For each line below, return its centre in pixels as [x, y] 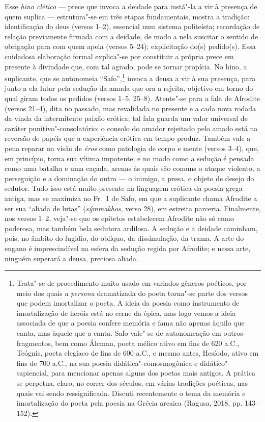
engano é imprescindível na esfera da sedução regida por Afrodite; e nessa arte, [128, 248]
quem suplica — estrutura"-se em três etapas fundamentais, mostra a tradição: [127, 16]
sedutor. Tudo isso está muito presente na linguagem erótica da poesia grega [124, 188]
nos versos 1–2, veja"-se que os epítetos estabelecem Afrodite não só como [119, 218]
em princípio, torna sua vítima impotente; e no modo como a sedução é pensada [129, 158]
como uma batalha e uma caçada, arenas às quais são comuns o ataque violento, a [132, 168]
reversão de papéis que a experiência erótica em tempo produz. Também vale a [128, 138]
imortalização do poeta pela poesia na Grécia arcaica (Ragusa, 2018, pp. [129, 403]
